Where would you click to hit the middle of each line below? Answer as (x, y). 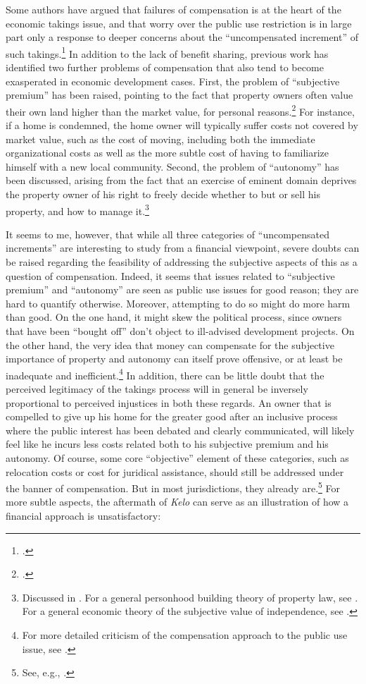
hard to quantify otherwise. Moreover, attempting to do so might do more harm (178, 303)
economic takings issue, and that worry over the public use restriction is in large (179, 23)
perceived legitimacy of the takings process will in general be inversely (157, 389)
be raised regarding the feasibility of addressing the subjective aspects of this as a (182, 262)
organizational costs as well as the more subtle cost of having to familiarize (168, 153)
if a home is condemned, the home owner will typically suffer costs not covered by (182, 125)
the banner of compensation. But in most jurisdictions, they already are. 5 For (173, 487)
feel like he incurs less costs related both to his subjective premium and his (167, 444)
